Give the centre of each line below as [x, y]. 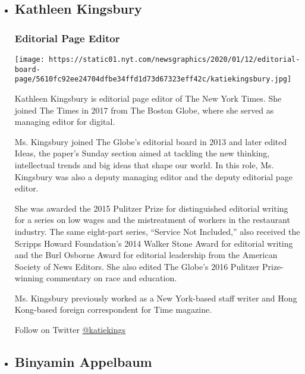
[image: [29, 59]
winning [29, 278]
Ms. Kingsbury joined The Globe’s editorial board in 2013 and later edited [151, 141]
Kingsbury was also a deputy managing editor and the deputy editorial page [153, 176]
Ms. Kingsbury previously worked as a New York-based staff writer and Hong [156, 298]
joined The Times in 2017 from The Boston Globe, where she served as [144, 110]
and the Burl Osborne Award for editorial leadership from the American [146, 255]
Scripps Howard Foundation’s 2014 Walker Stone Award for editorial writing [154, 243]
